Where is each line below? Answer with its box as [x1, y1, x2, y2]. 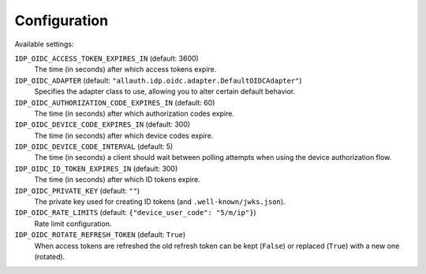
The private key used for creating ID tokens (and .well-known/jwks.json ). [34, 197, 286, 206]
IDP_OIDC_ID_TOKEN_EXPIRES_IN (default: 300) [14, 164, 178, 173]
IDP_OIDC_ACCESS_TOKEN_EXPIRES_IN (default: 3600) [14, 54, 199, 63]
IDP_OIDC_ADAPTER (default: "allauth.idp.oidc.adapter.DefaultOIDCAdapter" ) [14, 76, 303, 85]
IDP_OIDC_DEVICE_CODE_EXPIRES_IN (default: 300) [14, 120, 191, 129]
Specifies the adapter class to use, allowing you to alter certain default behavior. [34, 87, 296, 96]
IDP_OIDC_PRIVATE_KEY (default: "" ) [14, 186, 140, 195]
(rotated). [34, 252, 65, 261]
